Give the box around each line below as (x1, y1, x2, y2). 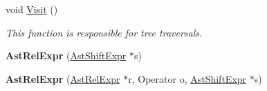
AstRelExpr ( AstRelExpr (6, 71, 120, 85)
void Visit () (6, 2, 58, 16)
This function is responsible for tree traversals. (6, 25, 203, 39)
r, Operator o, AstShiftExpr (128, 71, 247, 85)
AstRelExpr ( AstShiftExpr (6, 48, 127, 63)
